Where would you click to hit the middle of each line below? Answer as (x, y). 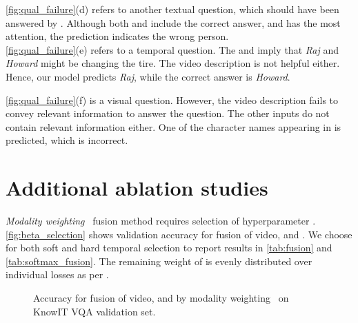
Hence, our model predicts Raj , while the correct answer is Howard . (148, 76)
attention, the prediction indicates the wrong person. (117, 36)
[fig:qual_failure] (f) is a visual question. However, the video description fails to (172, 100)
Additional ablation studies (137, 188)
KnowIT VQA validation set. (95, 311)
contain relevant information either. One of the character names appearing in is (173, 126)
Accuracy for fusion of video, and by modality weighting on (161, 298)
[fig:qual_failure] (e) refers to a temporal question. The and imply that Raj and (172, 49)
